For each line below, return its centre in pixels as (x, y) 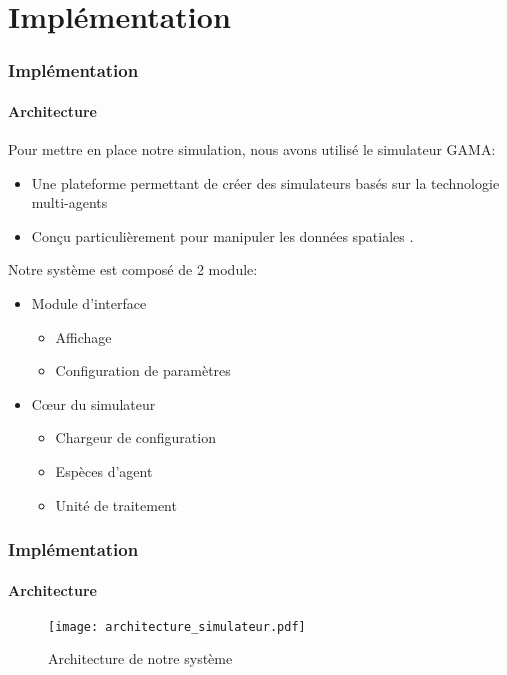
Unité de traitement (116, 504)
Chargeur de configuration (135, 437)
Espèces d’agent (104, 470)
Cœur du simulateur (93, 403)
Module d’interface (89, 302)
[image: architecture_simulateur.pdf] (177, 626)
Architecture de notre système (140, 658)
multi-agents (69, 202)
